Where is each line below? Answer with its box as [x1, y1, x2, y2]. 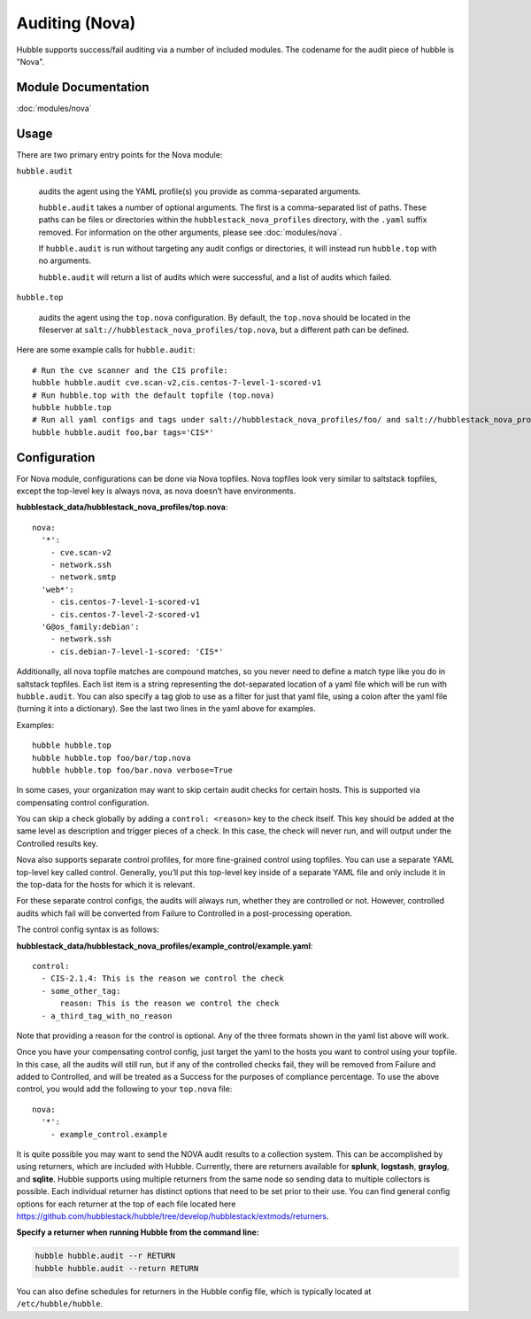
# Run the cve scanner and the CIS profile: [32, 365, 229, 376]
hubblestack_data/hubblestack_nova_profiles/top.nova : [16, 501, 228, 513]
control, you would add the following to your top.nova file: [16, 1083, 233, 1094]
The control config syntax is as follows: [16, 924, 159, 935]
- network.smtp [50, 572, 117, 582]
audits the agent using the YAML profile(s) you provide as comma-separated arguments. [38, 186, 362, 197]
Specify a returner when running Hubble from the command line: [16, 1227, 260, 1238]
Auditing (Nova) [16, 13, 136, 33]
